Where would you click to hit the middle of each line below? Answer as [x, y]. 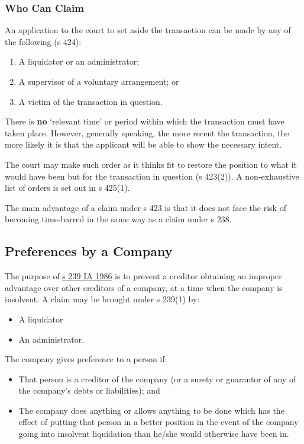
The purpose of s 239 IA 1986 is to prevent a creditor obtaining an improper [143, 276]
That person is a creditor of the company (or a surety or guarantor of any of [157, 378]
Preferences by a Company [89, 251]
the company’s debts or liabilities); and [89, 390]
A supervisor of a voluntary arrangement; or [99, 81]
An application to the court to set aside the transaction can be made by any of [148, 30]
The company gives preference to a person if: [86, 359]
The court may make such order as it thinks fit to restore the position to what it [151, 164]
